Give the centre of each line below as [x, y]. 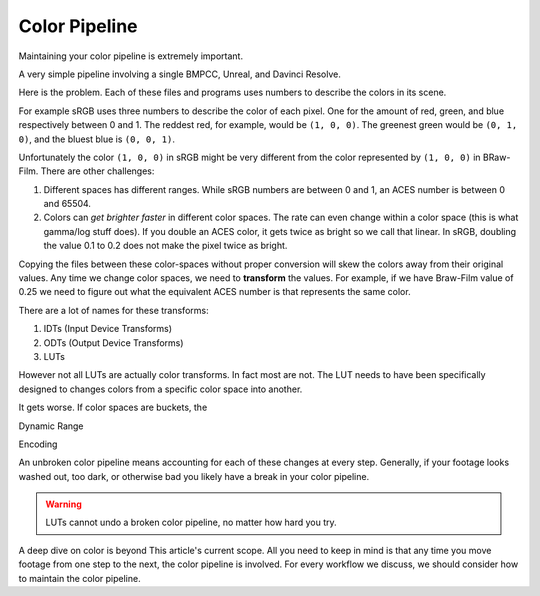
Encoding [38, 444]
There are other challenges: [97, 171]
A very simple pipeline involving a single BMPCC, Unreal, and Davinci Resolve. [180, 74]
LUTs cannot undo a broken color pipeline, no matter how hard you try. [191, 522]
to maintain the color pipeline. [79, 578]
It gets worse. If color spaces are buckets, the [113, 407]
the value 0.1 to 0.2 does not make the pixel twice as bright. [165, 246]
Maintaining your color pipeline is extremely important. [131, 56]
